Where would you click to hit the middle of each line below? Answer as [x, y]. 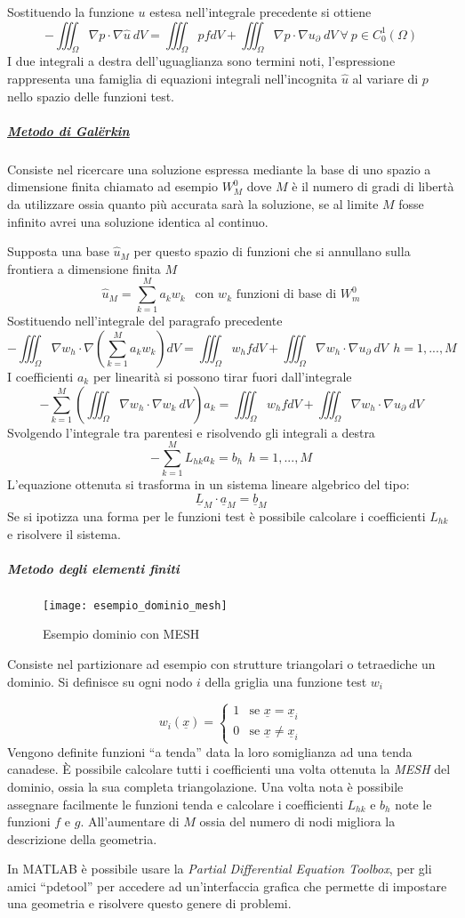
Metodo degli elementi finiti [93, 568]
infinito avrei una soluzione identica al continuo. [138, 221]
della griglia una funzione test [286, 681]
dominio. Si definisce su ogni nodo [100, 681]
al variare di [385, 78]
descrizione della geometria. [82, 838]
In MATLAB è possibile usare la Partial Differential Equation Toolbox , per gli [220, 869]
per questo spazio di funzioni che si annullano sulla [272, 251]
